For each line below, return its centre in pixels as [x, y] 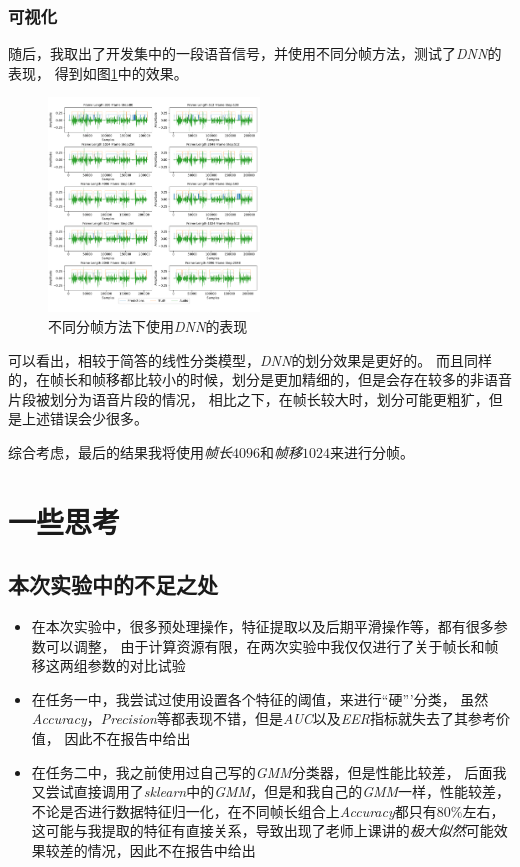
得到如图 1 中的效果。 [121, 72]
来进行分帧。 [372, 451]
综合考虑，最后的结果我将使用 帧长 [120, 451]
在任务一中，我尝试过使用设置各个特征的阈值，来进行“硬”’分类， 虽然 [260, 698]
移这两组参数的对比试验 [108, 665]
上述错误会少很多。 [84, 418]
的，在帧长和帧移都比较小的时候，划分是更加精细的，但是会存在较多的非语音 [260, 379]
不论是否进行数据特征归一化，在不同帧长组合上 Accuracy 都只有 [234, 810]
